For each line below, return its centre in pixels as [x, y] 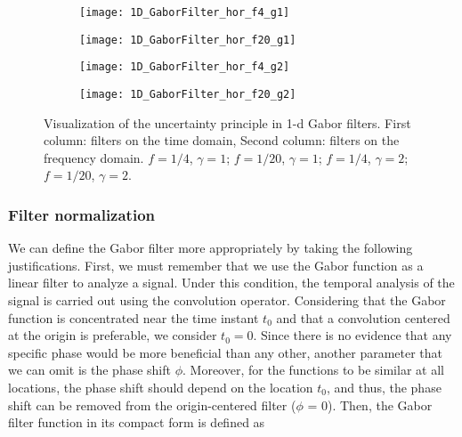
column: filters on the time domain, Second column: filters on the [222, 140]
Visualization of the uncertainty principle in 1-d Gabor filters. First [227, 122]
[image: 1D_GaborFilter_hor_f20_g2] [188, 94]
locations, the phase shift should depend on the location [161, 387]
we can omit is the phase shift [89, 370]
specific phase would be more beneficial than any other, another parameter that [226, 352]
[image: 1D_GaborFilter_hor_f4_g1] [185, 12]
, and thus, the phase [384, 387]
